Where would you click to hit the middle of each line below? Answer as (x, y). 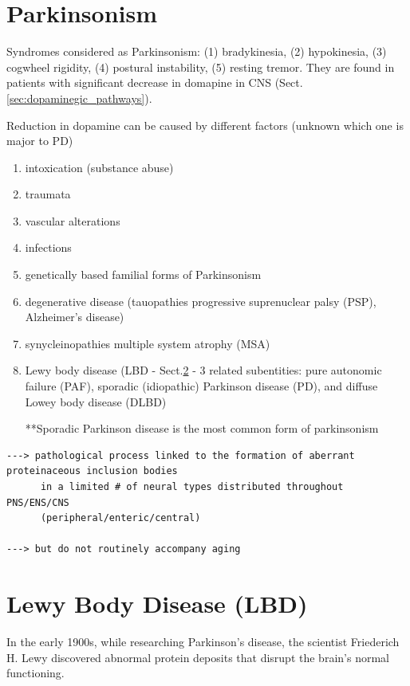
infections (48, 247)
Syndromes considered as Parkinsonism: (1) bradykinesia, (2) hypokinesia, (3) (197, 51)
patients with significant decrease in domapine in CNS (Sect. (155, 82)
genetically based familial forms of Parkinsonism (143, 274)
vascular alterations (73, 220)
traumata (48, 194)
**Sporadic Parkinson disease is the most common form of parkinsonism (202, 428)
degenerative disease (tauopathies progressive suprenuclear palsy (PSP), (201, 301)
